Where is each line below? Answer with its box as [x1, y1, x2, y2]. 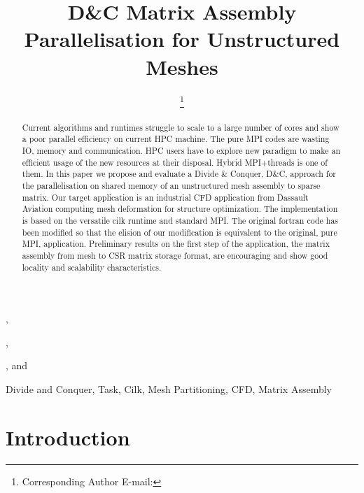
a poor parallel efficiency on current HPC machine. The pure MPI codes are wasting [22, 133, 330, 145]
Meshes [146, 52, 218, 80]
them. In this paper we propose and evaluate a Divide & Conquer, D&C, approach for [22, 168, 336, 180]
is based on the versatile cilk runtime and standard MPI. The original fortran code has [22, 214, 339, 226]
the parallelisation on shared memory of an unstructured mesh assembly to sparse [22, 179, 321, 191]
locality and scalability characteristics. [22, 261, 162, 273]
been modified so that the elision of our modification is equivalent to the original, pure [22, 226, 337, 238]
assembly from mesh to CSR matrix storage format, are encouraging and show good [22, 249, 328, 261]
